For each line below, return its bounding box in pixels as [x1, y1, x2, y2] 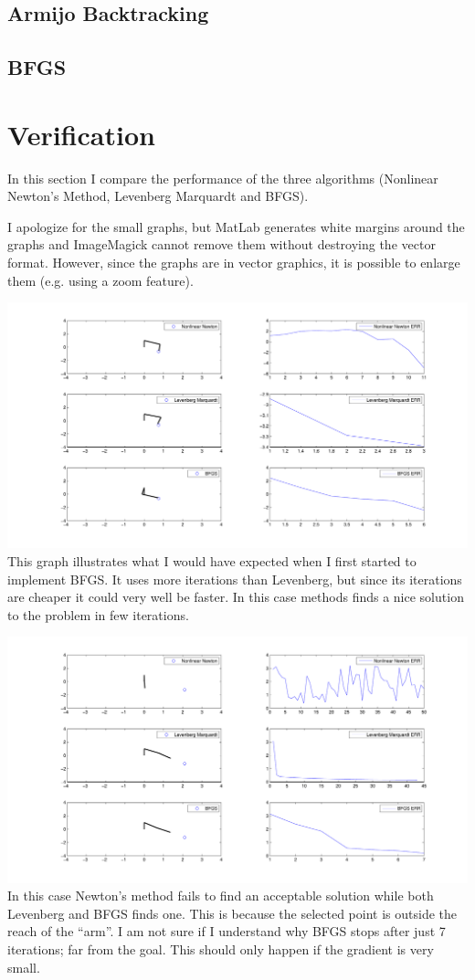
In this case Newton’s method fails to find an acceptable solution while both [7, 886, 434, 905]
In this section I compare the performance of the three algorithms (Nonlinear [7, 168, 438, 187]
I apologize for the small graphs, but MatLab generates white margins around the [7, 216, 465, 236]
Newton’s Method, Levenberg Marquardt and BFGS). [7, 186, 309, 205]
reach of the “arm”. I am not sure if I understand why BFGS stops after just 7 [7, 922, 446, 941]
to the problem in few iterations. [7, 605, 189, 624]
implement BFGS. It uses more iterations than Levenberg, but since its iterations [7, 569, 462, 588]
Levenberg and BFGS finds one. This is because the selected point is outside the [7, 903, 457, 922]
